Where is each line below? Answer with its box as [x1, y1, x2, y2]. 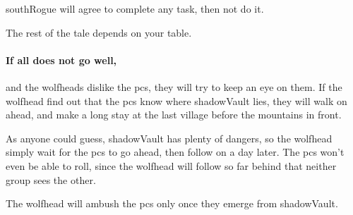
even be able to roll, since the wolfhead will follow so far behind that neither [6, 158, 337, 173]
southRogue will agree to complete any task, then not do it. [6, 1, 264, 16]
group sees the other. [6, 172, 96, 187]
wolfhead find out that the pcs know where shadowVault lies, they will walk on [6, 93, 347, 108]
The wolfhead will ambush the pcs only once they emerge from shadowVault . [6, 196, 338, 211]
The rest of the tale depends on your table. [6, 25, 192, 39]
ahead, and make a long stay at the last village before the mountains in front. [6, 107, 342, 122]
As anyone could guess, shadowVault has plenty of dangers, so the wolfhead [6, 130, 333, 145]
